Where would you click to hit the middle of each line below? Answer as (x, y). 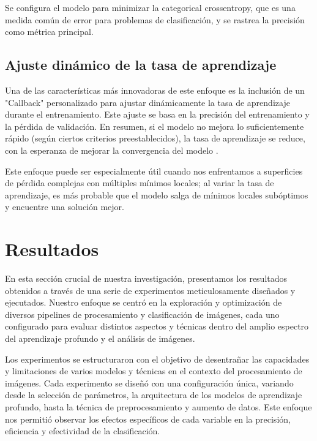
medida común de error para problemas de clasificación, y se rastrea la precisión (155, 19)
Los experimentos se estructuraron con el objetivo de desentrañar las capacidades (157, 359)
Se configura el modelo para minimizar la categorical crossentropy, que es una (150, 7)
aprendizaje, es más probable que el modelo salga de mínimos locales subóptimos (157, 194)
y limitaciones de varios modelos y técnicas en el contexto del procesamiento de (154, 371)
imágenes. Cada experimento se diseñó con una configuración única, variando (149, 383)
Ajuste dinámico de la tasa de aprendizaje (141, 65)
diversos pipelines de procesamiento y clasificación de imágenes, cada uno (142, 314)
